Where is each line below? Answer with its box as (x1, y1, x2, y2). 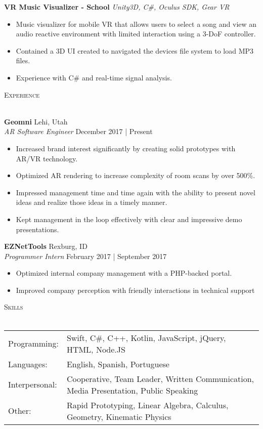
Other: (8, 405, 31, 417)
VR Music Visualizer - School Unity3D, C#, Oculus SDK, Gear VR (4, 2, 230, 12)
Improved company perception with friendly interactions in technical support (16, 284, 255, 295)
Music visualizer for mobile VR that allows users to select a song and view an (16, 18, 257, 29)
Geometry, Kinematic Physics (66, 410, 171, 422)
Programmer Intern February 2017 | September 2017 (4, 250, 167, 261)
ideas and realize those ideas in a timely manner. (16, 197, 167, 207)
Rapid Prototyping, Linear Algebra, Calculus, (66, 399, 229, 411)
